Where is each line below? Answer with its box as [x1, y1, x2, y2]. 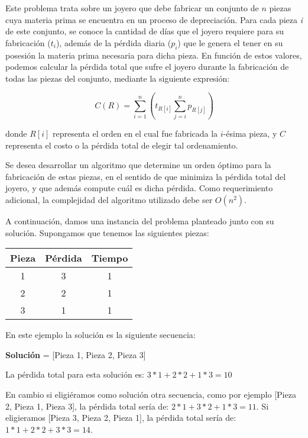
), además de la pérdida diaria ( [56, 36, 171, 49]
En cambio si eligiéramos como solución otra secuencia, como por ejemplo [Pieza [5, 388, 296, 401]
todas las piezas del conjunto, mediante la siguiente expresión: [5, 72, 230, 84]
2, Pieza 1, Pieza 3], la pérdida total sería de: [5, 400, 169, 412]
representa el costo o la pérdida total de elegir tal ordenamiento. [5, 139, 238, 151]
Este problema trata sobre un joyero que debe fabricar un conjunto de [5, 2, 259, 14]
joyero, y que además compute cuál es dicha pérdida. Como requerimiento [5, 182, 273, 194]
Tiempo [91, 251, 128, 265]
